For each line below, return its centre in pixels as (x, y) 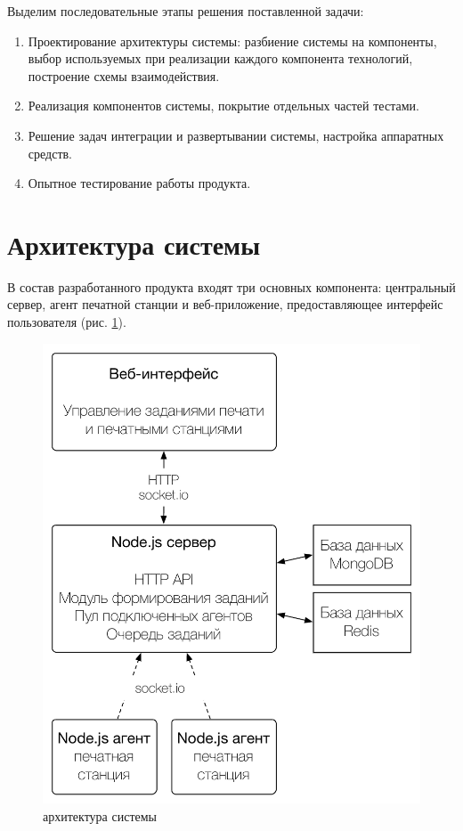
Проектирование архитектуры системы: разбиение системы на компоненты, (232, 41)
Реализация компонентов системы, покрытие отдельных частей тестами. (223, 106)
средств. (50, 153)
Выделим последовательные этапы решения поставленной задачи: (186, 11)
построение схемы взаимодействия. (124, 75)
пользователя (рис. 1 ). (67, 322)
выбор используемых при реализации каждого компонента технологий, (220, 58)
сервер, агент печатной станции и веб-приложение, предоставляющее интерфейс (225, 304)
